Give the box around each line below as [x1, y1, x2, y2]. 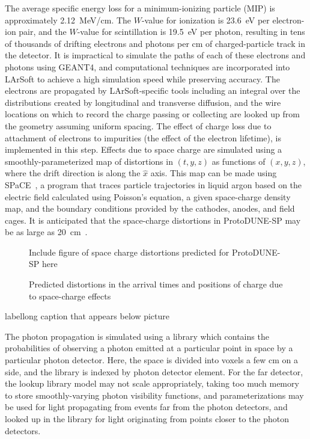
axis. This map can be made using [150, 167, 277, 179]
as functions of [211, 155, 266, 167]
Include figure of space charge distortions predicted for [29, 245, 229, 258]
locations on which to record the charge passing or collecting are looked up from [5, 108, 300, 120]
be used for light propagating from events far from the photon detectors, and [5, 401, 288, 413]
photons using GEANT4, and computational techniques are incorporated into [5, 60, 290, 73]
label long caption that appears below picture [5, 310, 169, 322]
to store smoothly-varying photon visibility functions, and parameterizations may [5, 388, 304, 401]
